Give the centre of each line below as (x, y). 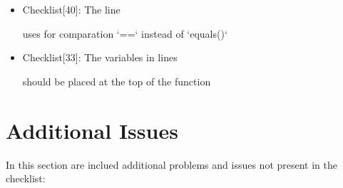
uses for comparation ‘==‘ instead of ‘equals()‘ (125, 33)
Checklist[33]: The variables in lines (100, 57)
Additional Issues (92, 130)
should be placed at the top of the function (117, 81)
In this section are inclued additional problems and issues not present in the (171, 164)
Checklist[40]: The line (71, 9)
